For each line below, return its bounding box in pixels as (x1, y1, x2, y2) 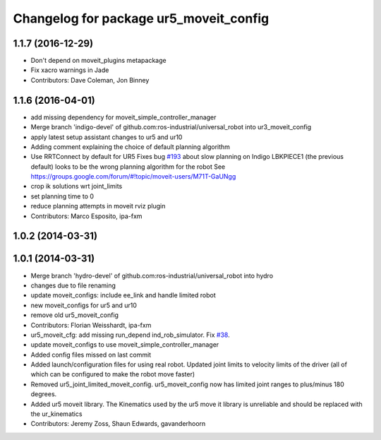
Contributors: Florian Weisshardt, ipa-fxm (30, 321, 152, 329)
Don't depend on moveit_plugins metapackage (30, 57, 167, 65)
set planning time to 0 (30, 191, 95, 201)
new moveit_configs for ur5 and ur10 (30, 301, 138, 309)
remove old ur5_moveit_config (30, 311, 119, 319)
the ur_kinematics (30, 410, 83, 418)
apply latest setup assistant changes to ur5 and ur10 (30, 133, 183, 141)
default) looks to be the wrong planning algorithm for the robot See (30, 162, 226, 171)
